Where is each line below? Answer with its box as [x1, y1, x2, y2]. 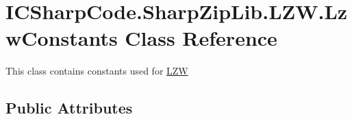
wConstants [5, 24, 118, 52]
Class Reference [125, 24, 277, 52]
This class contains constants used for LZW [5, 64, 188, 78]
